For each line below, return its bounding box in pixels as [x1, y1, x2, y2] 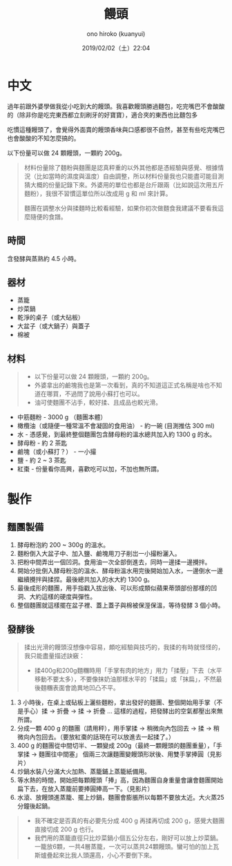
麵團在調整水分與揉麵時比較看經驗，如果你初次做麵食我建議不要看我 [23, 204, 218, 212]
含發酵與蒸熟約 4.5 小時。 [7, 254, 81, 262]
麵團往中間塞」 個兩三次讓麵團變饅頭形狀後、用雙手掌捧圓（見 [39, 750, 216, 758]
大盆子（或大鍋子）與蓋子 [17, 322, 90, 330]
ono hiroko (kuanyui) [86, 29, 146, 38]
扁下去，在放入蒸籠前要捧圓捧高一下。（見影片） [17, 785, 154, 793]
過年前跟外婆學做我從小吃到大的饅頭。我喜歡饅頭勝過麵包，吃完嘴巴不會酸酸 [7, 102, 225, 110]
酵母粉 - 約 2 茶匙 [17, 439, 68, 448]
